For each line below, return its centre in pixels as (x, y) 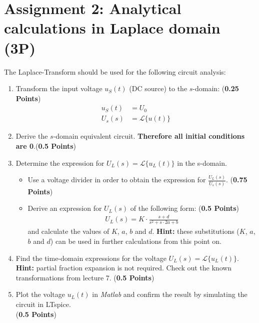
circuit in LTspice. (43, 304)
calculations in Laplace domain (112, 28)
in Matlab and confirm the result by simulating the (170, 294)
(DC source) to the (158, 88)
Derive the (32, 136)
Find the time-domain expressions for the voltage (91, 258)
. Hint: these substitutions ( (196, 231)
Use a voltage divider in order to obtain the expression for (117, 180)
